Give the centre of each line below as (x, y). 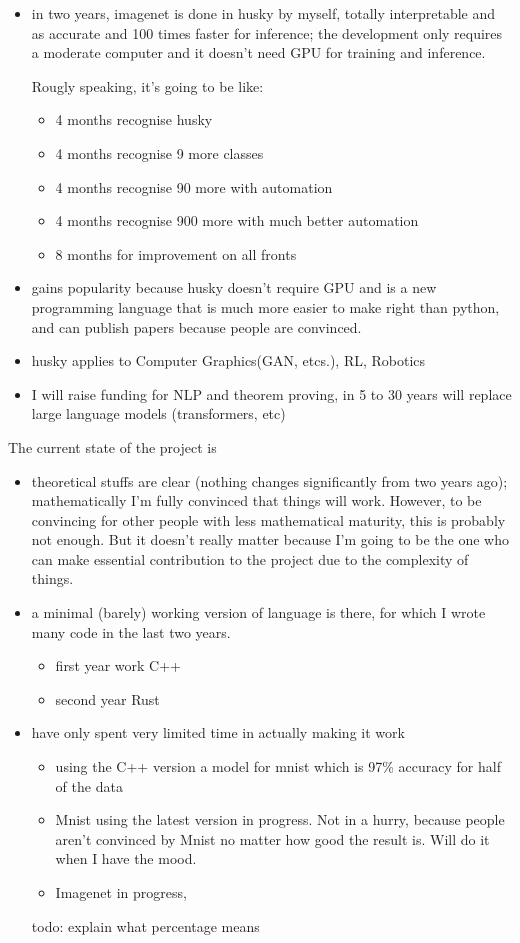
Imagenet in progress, (121, 892)
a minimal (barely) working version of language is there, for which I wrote (258, 612)
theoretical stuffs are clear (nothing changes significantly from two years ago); (269, 480)
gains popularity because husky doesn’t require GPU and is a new (234, 287)
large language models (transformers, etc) (158, 413)
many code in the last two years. (131, 631)
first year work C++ (118, 665)
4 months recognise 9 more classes (159, 152)
